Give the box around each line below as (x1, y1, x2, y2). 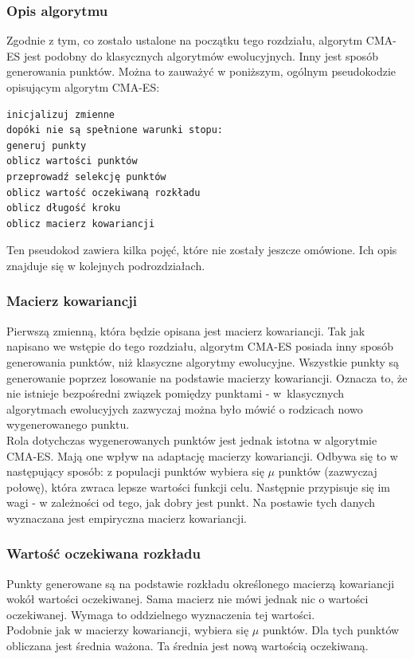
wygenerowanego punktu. (6, 416, 130, 433)
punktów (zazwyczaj (278, 463, 377, 480)
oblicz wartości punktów (6, 155, 138, 167)
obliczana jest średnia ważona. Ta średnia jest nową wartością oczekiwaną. (6, 637, 369, 654)
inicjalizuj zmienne (6, 108, 115, 120)
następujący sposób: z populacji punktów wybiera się (6, 463, 264, 480)
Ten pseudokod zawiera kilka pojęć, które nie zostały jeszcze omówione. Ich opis (6, 241, 397, 258)
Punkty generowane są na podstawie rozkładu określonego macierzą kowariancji (6, 575, 395, 591)
